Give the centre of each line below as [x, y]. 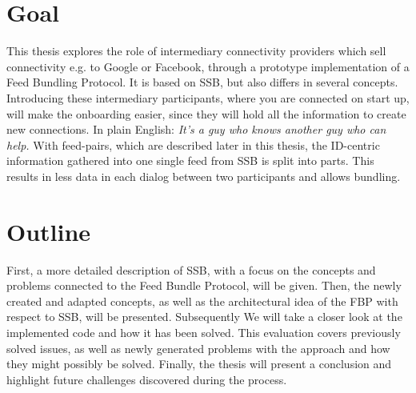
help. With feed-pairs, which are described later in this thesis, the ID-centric [193, 144]
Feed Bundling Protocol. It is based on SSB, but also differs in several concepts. [202, 82]
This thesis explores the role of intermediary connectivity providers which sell [196, 51]
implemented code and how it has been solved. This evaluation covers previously [204, 332]
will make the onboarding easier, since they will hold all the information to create [206, 113]
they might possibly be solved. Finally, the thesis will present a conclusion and [199, 364]
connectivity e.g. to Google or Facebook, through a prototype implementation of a [208, 66]
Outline [49, 231]
